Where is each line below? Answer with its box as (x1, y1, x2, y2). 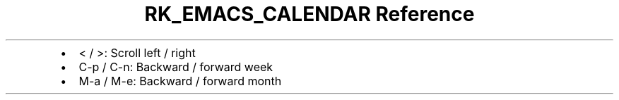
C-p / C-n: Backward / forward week (78, 59, 273, 74)
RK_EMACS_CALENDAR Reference (144, 2, 475, 26)
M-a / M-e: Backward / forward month (78, 73, 282, 88)
